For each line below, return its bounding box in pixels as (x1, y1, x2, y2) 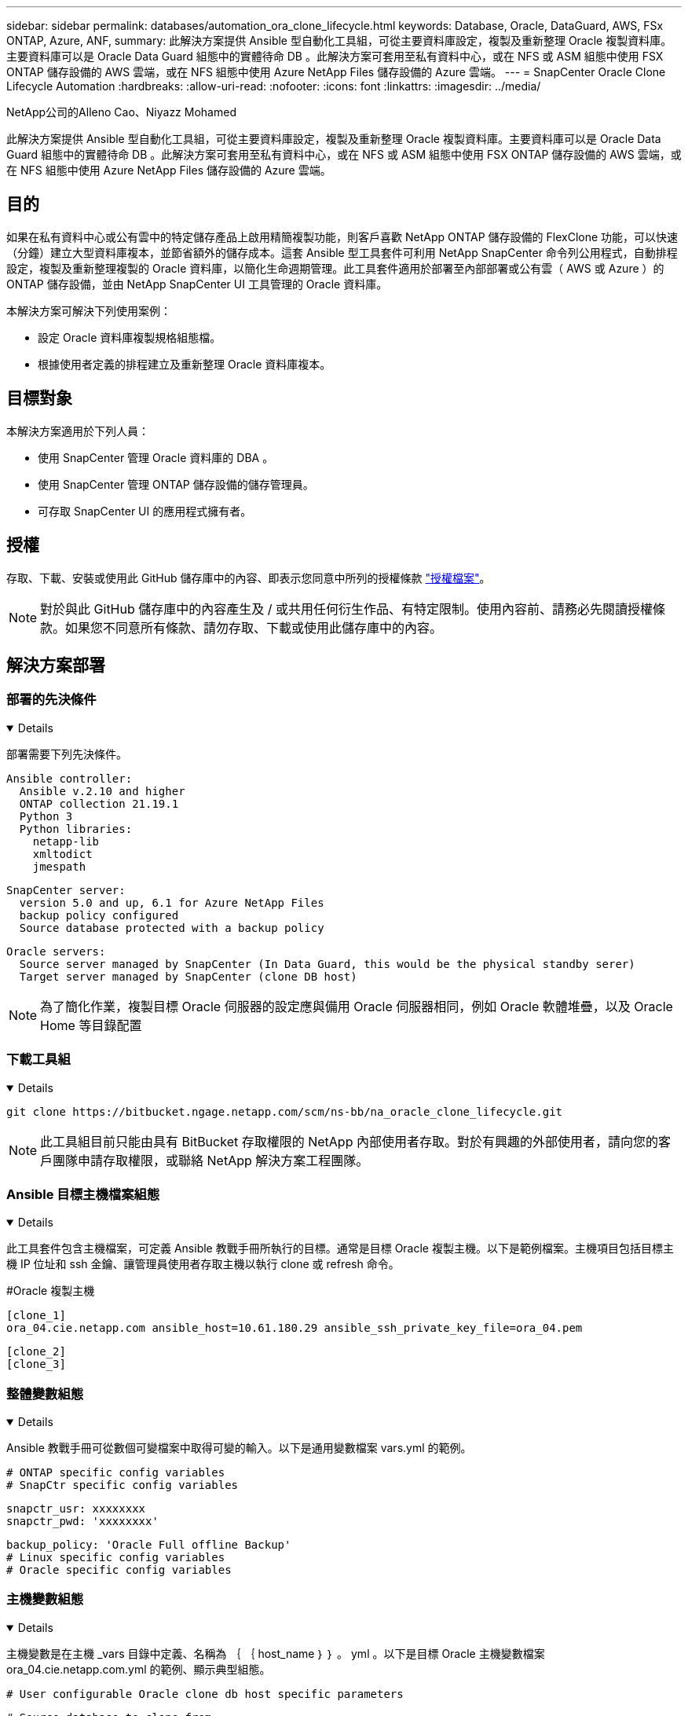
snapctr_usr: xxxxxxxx (6, 1502, 146, 1515)
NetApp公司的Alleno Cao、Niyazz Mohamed (6, 105, 236, 119)
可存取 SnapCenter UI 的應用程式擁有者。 (38, 504, 252, 518)
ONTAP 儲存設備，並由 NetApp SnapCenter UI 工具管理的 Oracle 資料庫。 (6, 277, 388, 291)
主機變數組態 (6, 1591, 84, 1608)
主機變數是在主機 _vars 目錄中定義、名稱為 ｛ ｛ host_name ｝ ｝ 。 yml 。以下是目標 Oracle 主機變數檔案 (6, 1646, 545, 1660)
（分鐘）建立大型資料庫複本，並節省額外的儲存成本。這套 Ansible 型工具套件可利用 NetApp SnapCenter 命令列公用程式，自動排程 (6, 245, 678, 259)
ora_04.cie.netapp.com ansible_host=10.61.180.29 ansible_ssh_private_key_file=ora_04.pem (6, 1322, 583, 1335)
